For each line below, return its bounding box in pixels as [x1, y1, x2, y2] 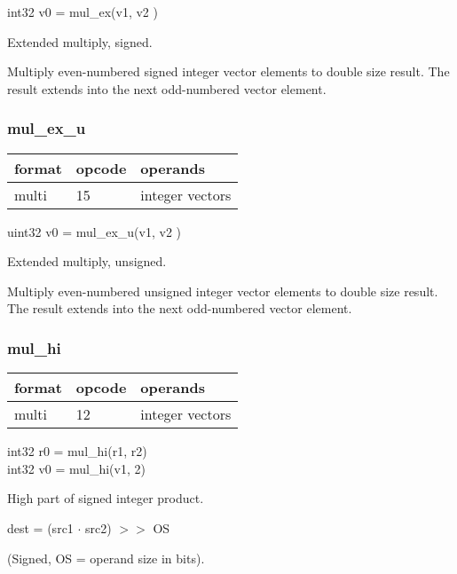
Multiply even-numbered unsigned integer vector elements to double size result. [7, 281, 438, 300]
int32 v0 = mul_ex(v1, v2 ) [7, 3, 158, 20]
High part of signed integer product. [7, 489, 204, 507]
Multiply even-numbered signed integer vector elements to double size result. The [7, 62, 450, 81]
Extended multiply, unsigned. [7, 252, 167, 271]
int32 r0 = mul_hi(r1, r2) [7, 442, 147, 460]
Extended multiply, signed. [7, 32, 153, 51]
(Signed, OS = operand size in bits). [7, 548, 205, 567]
